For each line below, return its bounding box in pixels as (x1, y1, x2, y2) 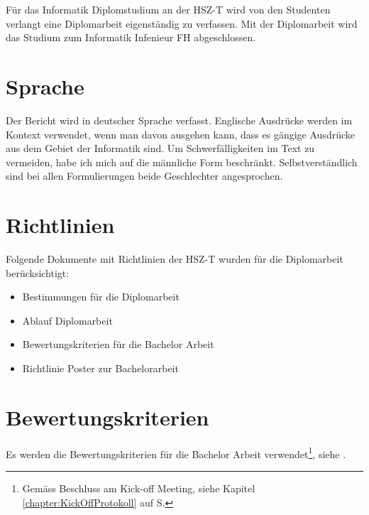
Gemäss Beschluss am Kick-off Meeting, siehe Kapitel (22, 480, 255, 495)
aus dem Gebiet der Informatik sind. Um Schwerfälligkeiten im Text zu (6, 141, 315, 156)
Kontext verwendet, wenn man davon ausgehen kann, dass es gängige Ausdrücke (6, 126, 355, 141)
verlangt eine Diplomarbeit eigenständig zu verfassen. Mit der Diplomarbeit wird (6, 16, 358, 31)
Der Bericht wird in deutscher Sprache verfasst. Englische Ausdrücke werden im (6, 112, 353, 127)
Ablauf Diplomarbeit (22, 313, 113, 327)
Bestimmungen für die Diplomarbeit (22, 289, 180, 304)
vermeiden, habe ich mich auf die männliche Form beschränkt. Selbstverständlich (6, 154, 358, 169)
